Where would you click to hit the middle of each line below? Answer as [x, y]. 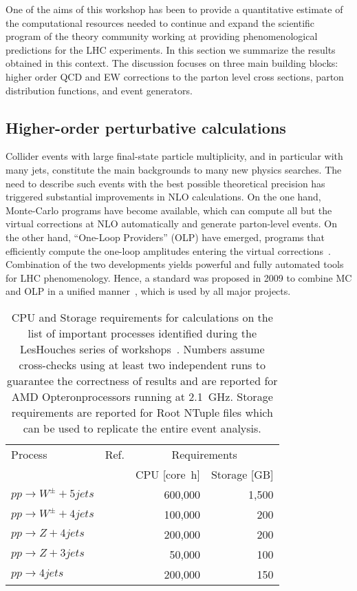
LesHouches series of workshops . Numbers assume [142, 349]
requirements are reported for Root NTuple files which [142, 412]
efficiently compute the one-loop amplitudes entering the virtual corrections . [168, 250]
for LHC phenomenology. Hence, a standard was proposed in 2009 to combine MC [179, 277]
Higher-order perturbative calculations [146, 127]
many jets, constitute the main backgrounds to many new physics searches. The [174, 169]
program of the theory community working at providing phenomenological [162, 36]
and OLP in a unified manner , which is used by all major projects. [148, 291]
